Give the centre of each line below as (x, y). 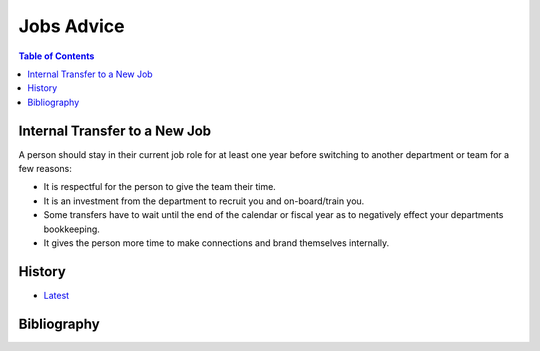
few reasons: (45, 169)
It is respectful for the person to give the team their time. (160, 187)
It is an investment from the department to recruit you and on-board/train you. (204, 201)
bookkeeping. (71, 229)
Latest (56, 295)
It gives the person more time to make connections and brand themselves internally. (216, 242)
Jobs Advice (71, 26)
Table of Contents (56, 56)
